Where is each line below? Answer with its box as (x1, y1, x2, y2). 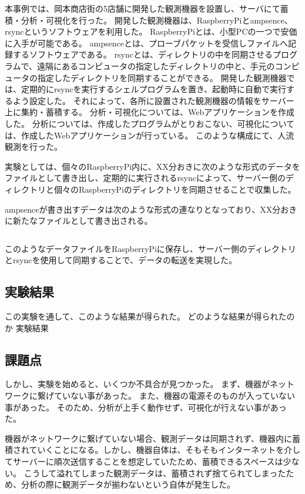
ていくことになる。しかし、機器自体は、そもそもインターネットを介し (29, 443, 301, 456)
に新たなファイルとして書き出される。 (5, 214, 153, 227)
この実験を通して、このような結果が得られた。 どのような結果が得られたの (5, 310, 295, 322)
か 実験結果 (5, 321, 49, 334)
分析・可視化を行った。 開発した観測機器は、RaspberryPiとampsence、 (21, 14, 293, 26)
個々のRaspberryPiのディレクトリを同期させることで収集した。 (53, 183, 296, 195)
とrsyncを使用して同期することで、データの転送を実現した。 (5, 254, 237, 266)
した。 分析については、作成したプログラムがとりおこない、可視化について (5, 117, 295, 129)
